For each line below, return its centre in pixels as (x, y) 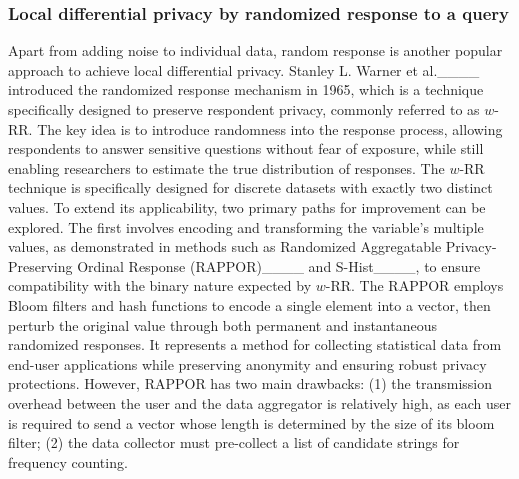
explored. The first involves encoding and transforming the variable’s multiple (246, 226)
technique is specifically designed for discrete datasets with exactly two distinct (250, 187)
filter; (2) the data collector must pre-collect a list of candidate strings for (234, 442)
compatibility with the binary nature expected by (160, 285)
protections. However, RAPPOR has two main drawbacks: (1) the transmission (250, 383)
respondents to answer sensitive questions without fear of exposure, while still (246, 148)
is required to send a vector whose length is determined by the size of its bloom (251, 422)
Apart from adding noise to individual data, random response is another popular (255, 50)
